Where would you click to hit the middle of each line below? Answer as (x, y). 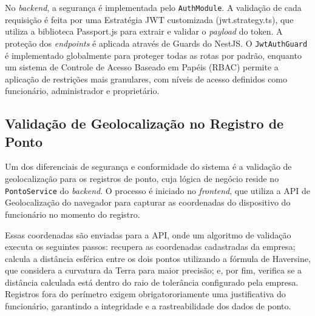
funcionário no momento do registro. (73, 214)
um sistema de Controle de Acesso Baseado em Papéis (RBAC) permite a (142, 67)
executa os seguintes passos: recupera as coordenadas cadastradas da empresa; (150, 247)
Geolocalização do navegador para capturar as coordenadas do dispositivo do (148, 202)
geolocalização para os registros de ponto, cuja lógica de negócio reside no (142, 179)
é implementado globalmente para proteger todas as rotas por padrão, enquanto (153, 55)
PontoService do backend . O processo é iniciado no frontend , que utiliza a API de (158, 190)
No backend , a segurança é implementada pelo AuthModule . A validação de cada (153, 7)
